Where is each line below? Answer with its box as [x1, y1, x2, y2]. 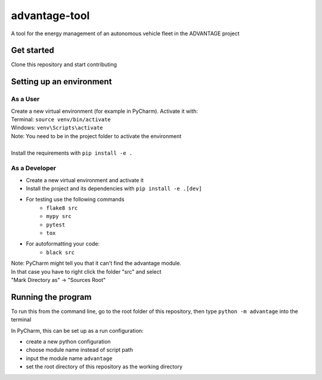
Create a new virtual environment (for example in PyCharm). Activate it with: [11, 108, 198, 115]
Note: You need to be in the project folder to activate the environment [11, 132, 182, 140]
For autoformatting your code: [26, 240, 100, 247]
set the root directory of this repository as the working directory [26, 363, 183, 370]
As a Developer [11, 164, 57, 173]
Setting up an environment [11, 76, 112, 87]
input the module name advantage [26, 354, 113, 361]
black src [46, 249, 75, 256]
